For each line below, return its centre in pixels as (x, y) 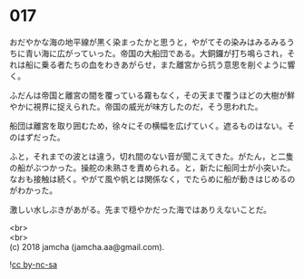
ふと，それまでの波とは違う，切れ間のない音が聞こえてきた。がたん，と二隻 (152, 156)
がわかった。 (33, 190)
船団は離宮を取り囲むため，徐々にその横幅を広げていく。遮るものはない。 (148, 125)
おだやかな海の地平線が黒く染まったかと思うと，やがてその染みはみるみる (148, 42)
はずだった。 (41, 137)
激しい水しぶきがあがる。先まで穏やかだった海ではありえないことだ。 (141, 209)
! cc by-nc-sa (33, 265)
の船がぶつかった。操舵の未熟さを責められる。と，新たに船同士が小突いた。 (152, 168)
